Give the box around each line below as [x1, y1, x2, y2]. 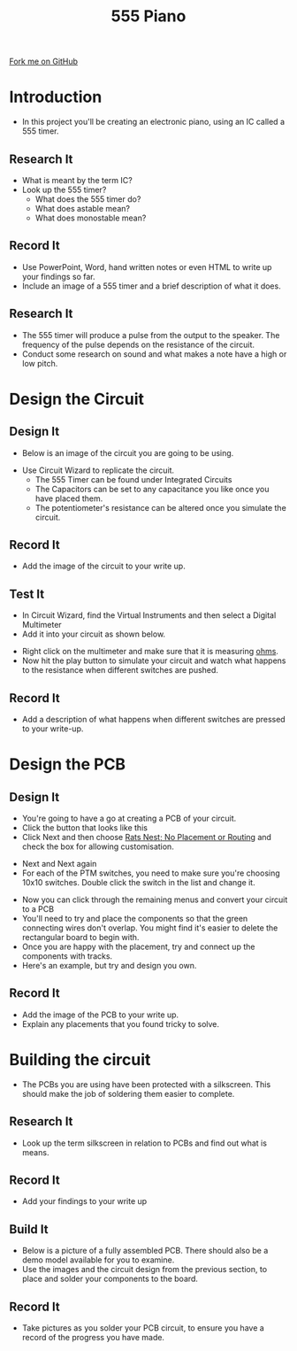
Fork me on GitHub [9, 56, 78, 67]
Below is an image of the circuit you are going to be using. [21, 447, 234, 458]
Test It [9, 586, 45, 601]
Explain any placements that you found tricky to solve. [21, 1018, 219, 1029]
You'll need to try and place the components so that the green [21, 914, 248, 923]
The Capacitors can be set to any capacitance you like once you [34, 483, 270, 494]
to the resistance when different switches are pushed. [21, 665, 219, 675]
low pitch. [21, 358, 58, 368]
